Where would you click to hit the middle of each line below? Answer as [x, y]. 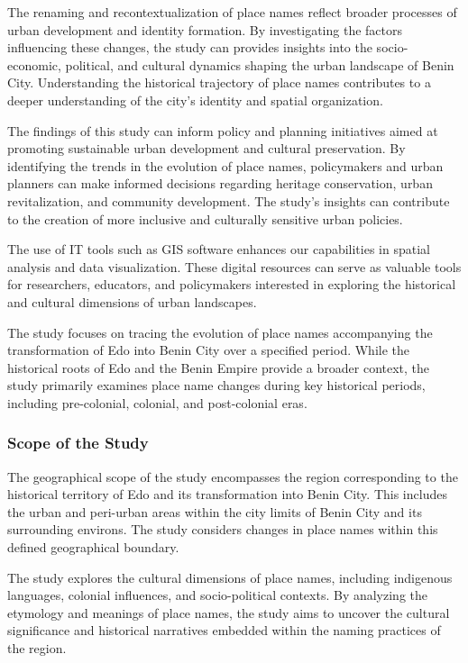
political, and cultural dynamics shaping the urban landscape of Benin [260, 64]
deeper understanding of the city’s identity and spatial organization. [195, 100]
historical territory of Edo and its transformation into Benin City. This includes [227, 494]
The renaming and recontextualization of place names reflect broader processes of [232, 12]
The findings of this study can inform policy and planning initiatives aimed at [223, 130]
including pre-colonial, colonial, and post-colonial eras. [157, 402]
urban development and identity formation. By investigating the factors [205, 29]
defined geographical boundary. [93, 547]
